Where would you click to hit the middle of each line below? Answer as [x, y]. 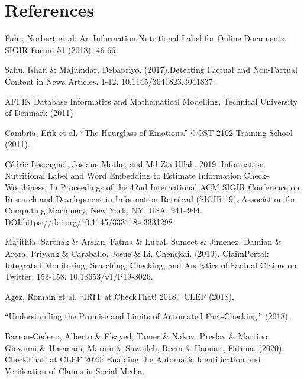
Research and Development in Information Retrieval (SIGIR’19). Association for [150, 198]
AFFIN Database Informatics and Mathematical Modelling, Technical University [151, 101]
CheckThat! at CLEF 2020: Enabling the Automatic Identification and [133, 359]
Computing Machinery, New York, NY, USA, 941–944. [104, 210]
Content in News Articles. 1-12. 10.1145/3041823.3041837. [110, 81]
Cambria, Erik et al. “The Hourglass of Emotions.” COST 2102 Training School [149, 132]
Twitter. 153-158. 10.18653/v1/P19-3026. [79, 276]
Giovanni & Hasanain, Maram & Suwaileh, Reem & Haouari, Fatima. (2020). [145, 347]
